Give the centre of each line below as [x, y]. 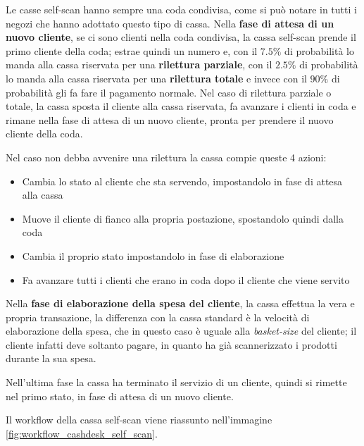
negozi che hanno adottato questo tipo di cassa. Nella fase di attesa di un [170, 23]
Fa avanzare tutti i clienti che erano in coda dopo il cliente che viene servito [186, 279]
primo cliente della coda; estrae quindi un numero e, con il [132, 50]
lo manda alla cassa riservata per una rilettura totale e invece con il [156, 78]
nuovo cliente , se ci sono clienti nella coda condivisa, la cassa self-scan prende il [181, 37]
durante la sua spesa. [51, 358]
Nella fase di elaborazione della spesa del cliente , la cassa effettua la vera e [180, 303]
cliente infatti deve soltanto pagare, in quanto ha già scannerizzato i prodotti [171, 344]
